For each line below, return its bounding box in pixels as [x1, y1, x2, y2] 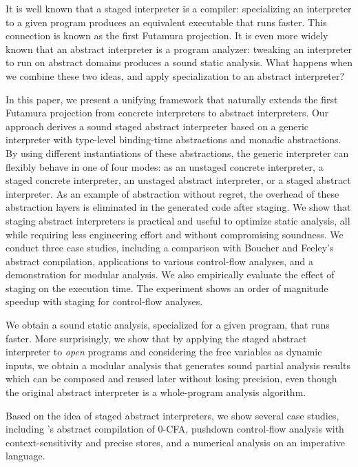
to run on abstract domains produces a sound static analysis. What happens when [6, 55, 352, 70]
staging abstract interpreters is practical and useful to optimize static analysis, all [6, 213, 350, 227]
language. [6, 448, 45, 463]
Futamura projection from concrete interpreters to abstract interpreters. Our [6, 105, 329, 120]
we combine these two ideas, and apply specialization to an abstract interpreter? [6, 68, 344, 83]
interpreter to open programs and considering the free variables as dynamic [6, 344, 322, 359]
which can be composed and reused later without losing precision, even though [6, 371, 337, 386]
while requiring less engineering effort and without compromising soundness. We [6, 227, 344, 241]
